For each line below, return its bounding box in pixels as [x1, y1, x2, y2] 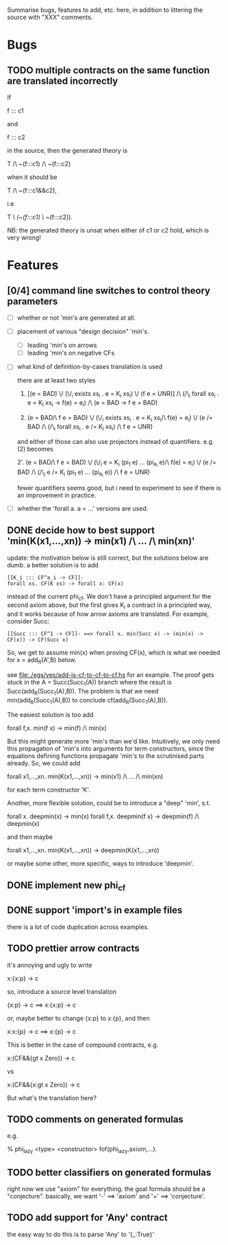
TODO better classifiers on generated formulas [7, 1166, 212, 1178]
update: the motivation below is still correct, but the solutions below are [7, 554, 209, 562]
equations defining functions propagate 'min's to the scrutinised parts [7, 752, 204, 760]
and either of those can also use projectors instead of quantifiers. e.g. [16, 437, 214, 445]
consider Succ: [7, 617, 50, 626]
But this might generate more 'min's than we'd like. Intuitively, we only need [7, 737, 220, 746]
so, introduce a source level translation [7, 987, 117, 995]
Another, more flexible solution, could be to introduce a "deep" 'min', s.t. [7, 799, 211, 807]
